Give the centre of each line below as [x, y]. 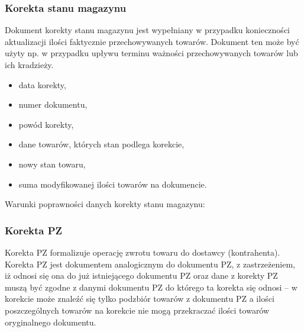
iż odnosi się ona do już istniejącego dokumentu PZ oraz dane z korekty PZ [141, 275]
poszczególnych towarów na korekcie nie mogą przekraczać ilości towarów [137, 310]
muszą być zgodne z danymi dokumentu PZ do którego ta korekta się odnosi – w [151, 287]
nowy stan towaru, [52, 164]
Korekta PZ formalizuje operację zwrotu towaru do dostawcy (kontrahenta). [143, 252]
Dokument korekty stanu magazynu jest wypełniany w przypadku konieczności [147, 30]
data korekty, [42, 84]
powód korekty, [46, 124]
